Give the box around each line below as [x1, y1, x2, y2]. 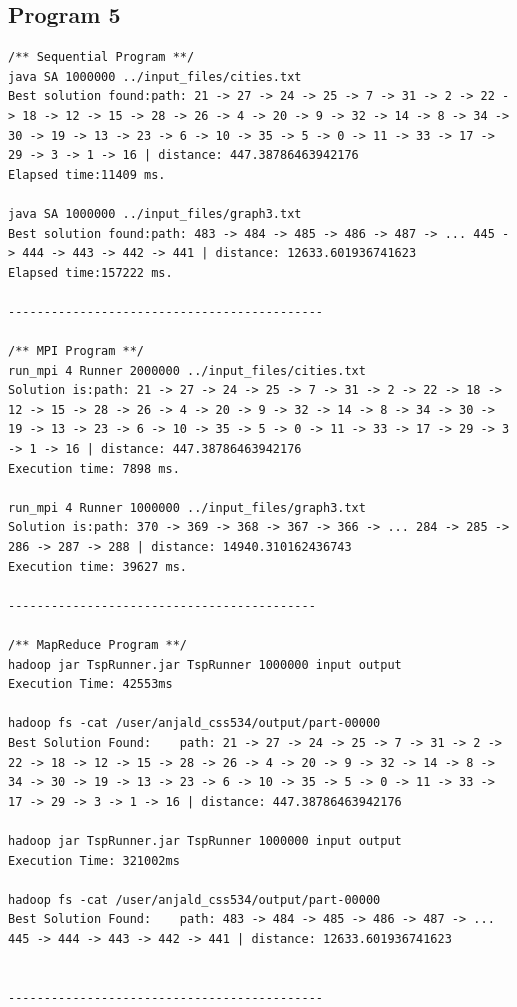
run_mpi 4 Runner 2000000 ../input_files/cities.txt [8, 363, 366, 378]
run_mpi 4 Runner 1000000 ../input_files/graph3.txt [8, 500, 366, 515]
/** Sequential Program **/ [8, 50, 195, 65]
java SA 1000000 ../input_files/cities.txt [8, 69, 302, 84]
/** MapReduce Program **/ [8, 638, 187, 653]
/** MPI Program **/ [8, 344, 145, 359]
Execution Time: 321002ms [8, 853, 180, 868]
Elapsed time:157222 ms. [8, 265, 173, 280]
